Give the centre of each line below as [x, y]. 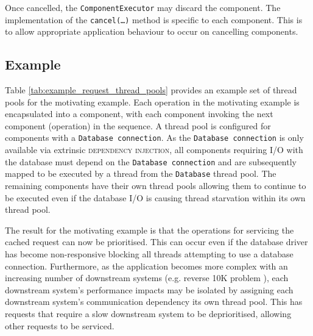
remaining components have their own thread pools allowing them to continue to [156, 186]
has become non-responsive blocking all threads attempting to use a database [149, 254]
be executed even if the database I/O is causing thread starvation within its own [155, 197]
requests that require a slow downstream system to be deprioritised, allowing [148, 313]
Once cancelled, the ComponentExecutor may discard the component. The [143, 7]
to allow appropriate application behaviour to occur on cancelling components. [152, 31]
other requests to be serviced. [60, 325]
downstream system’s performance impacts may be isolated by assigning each [149, 289]
